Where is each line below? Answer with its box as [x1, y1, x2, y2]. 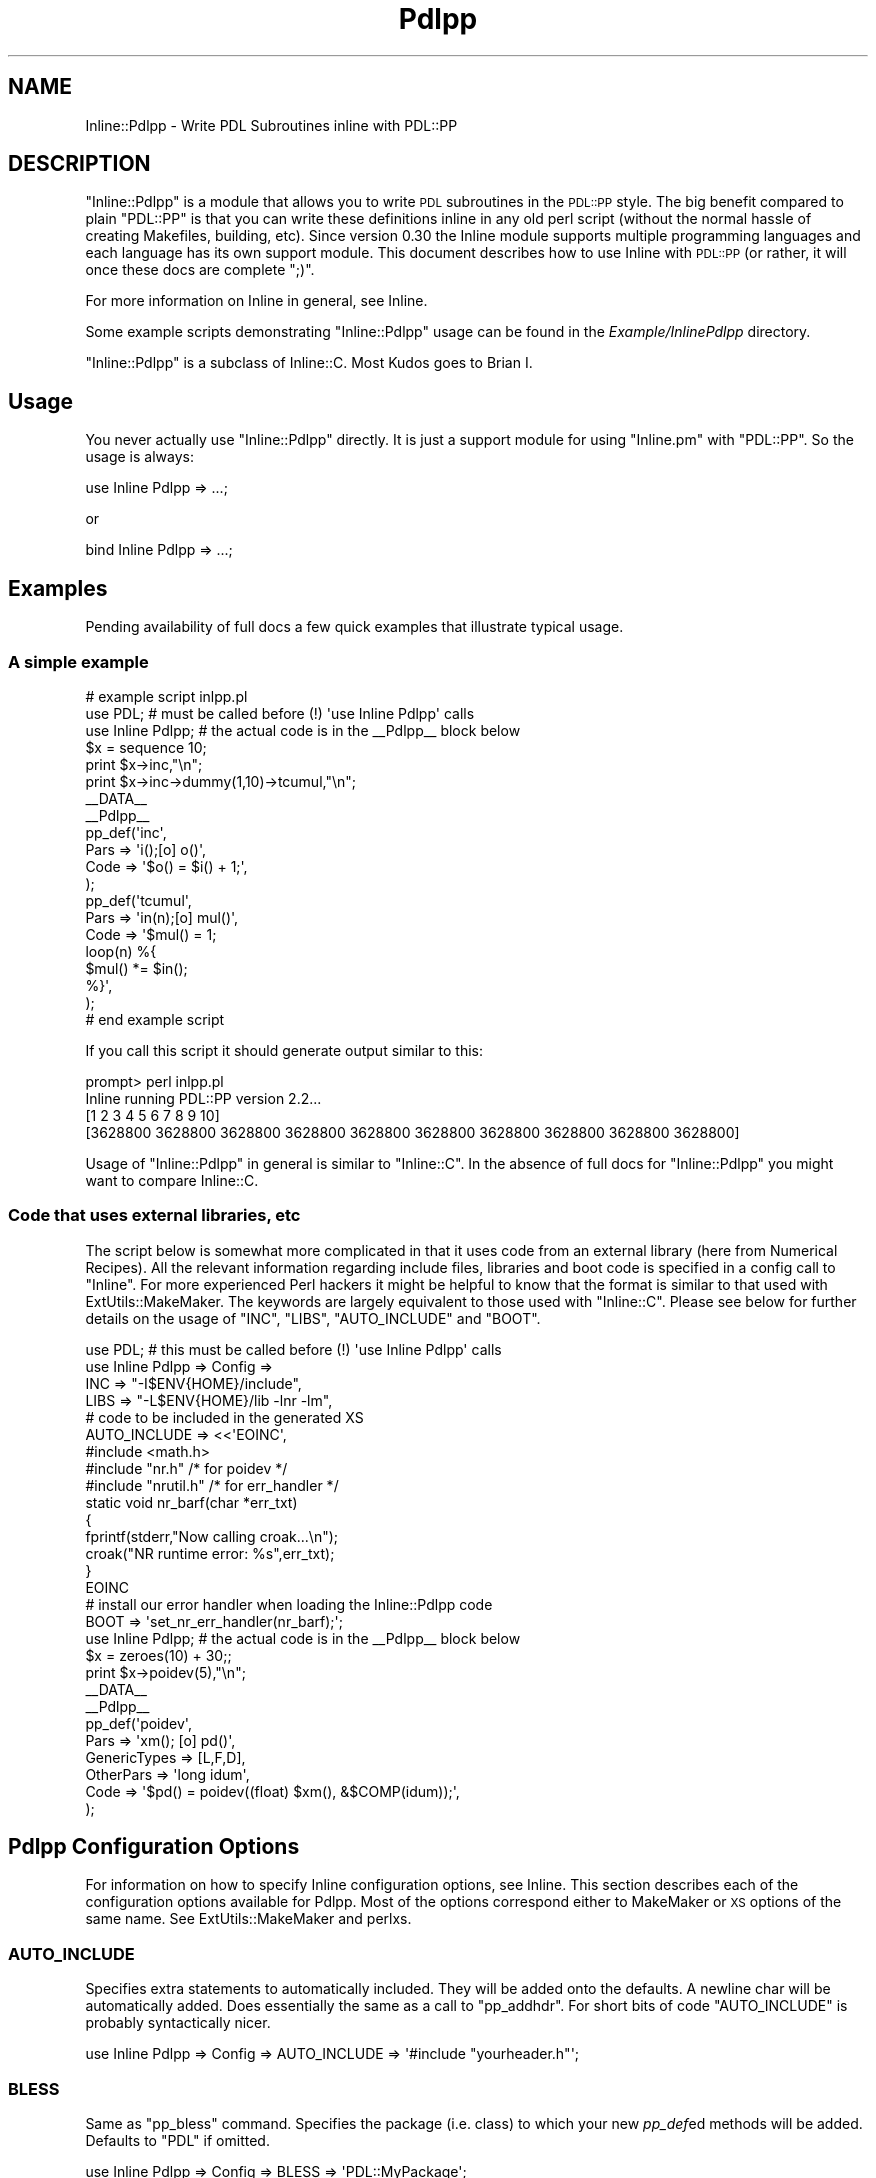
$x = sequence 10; [85, 738, 207, 756]
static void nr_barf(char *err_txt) [85, 1493, 298, 1511]
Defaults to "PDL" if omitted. [85, 2131, 270, 2149]
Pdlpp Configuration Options [8, 1834, 300, 1860]
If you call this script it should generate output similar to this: [85, 1041, 484, 1059]
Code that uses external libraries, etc [8, 1205, 301, 1226]
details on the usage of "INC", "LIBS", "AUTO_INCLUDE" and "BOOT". [85, 1309, 541, 1327]
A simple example [8, 651, 149, 672]
